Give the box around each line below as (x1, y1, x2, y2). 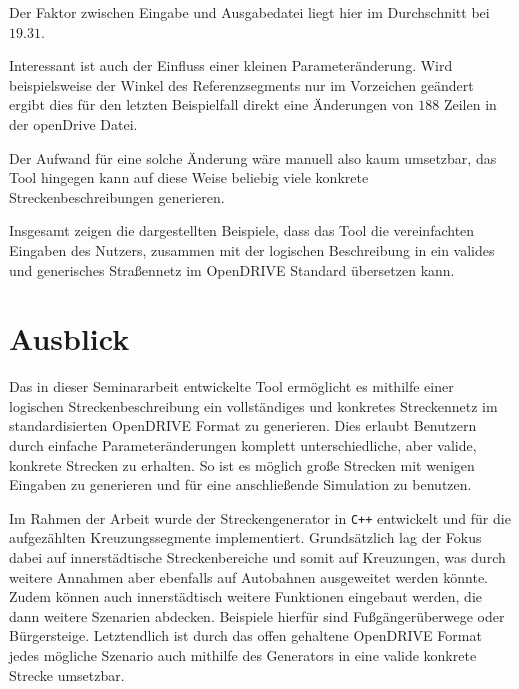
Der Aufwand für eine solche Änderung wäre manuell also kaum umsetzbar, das (9, 147, 497, 168)
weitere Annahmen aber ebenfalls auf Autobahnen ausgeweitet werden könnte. (9, 566, 488, 587)
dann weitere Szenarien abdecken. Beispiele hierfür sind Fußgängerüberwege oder (9, 605, 505, 626)
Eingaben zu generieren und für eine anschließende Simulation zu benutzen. (9, 474, 472, 495)
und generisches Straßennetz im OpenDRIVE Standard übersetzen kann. (9, 259, 455, 280)
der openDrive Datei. (9, 113, 138, 134)
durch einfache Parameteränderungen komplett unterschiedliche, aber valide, (9, 435, 477, 456)
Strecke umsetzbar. (9, 664, 125, 685)
